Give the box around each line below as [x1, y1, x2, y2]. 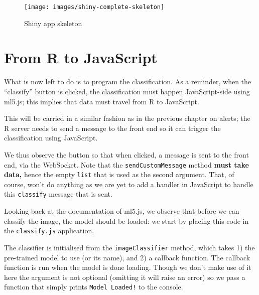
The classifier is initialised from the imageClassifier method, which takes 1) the [4, 242, 255, 252]
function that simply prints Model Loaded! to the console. [4, 281, 183, 292]
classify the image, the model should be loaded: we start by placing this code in [4, 215, 249, 226]
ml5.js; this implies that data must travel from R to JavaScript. [4, 96, 199, 106]
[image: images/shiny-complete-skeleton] [24, 4, 165, 11]
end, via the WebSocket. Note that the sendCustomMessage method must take [4, 159, 249, 170]
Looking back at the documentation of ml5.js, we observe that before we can [4, 206, 239, 216]
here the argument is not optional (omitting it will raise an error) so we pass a [4, 271, 245, 282]
